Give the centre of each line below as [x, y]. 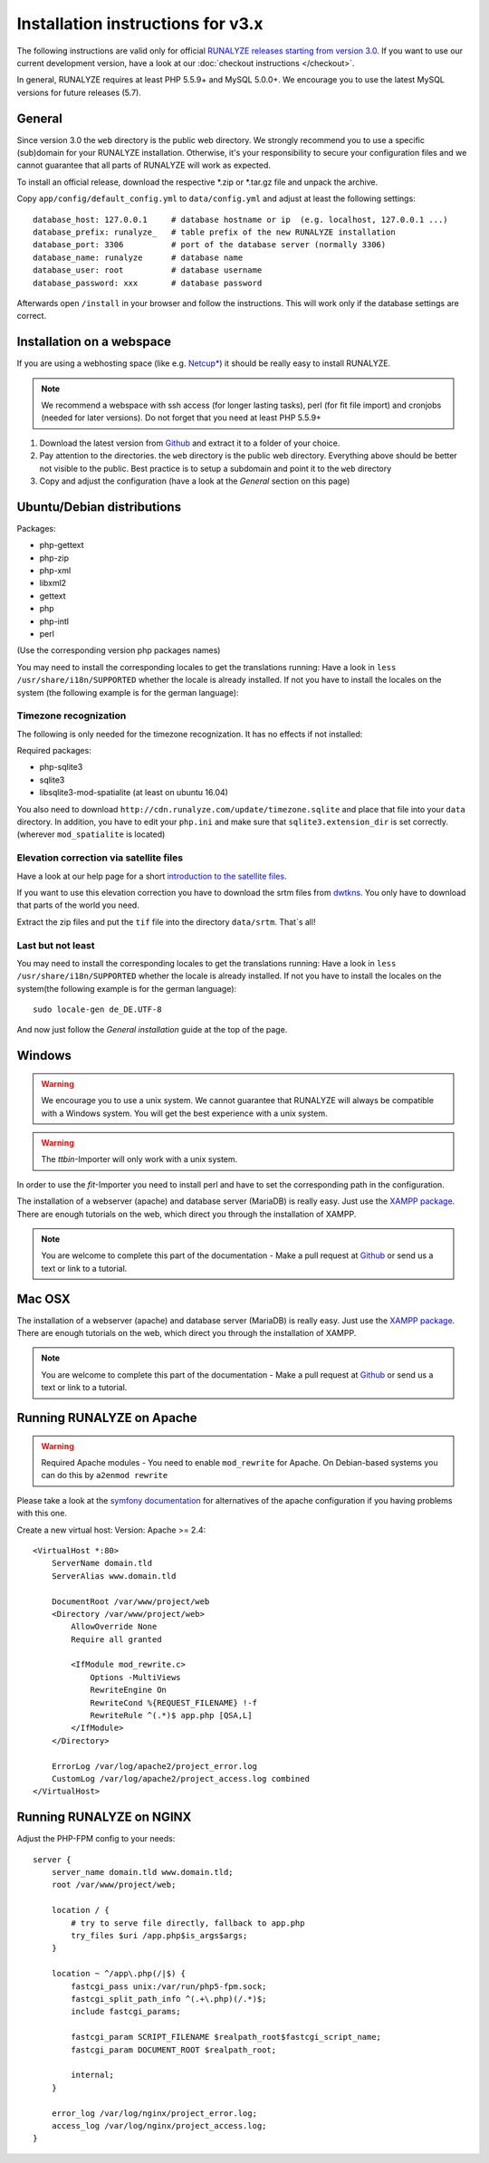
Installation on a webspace [94, 342]
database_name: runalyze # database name [138, 257]
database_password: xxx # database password [148, 283]
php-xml [55, 571]
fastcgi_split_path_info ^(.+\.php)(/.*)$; [169, 1999]
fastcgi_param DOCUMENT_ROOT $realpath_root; [173, 2050]
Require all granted [116, 1639]
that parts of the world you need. [78, 905]
